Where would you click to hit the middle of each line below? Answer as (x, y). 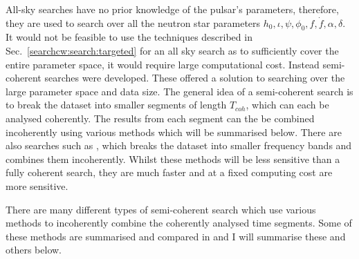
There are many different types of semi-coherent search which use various (161, 209)
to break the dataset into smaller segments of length (116, 105)
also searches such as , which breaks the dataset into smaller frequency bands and (179, 145)
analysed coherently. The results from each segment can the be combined (160, 118)
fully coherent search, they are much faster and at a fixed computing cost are (169, 172)
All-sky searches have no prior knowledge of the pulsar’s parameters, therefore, (172, 9)
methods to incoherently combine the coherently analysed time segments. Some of (179, 223)
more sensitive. (37, 185)
